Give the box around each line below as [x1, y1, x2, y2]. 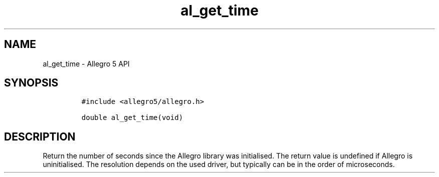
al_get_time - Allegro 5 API [43, 59, 130, 68]
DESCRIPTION [4, 130, 76, 143]
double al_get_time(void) [81, 113, 183, 122]
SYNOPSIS [4, 76, 59, 89]
